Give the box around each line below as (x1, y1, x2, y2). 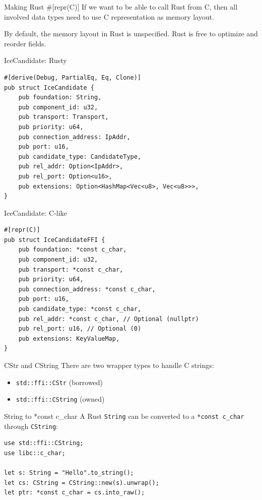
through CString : (4, 420, 58, 431)
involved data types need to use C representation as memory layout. (4, 11, 214, 22)
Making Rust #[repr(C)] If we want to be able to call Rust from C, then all (4, 2, 238, 12)
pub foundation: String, (18, 94, 102, 101)
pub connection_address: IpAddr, (18, 133, 130, 141)
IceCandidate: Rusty (4, 55, 67, 66)
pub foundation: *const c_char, (18, 246, 127, 254)
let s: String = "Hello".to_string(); (4, 469, 134, 476)
